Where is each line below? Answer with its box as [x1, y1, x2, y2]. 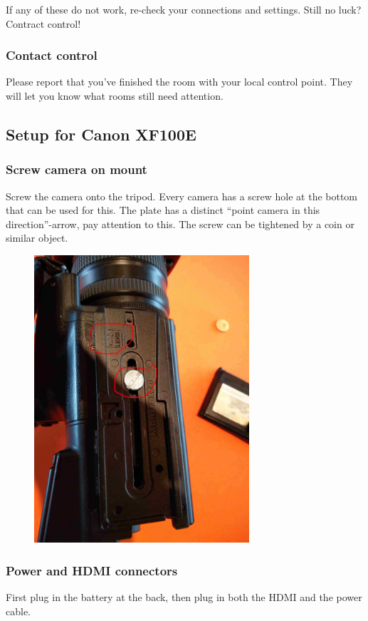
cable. [6, 603, 31, 618]
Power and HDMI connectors [6, 561, 178, 579]
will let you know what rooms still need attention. [6, 88, 224, 103]
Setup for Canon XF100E [6, 123, 196, 145]
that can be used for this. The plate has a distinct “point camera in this [6, 202, 320, 217]
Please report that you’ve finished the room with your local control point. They [6, 74, 353, 89]
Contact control [6, 46, 98, 64]
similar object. [6, 230, 68, 245]
